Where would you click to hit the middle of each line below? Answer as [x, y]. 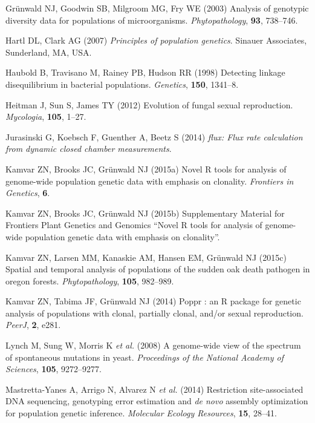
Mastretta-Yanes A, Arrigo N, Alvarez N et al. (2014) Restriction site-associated [154, 389]
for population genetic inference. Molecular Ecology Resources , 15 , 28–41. [141, 413]
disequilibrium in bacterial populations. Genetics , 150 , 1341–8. [122, 84]
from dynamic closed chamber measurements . [89, 149]
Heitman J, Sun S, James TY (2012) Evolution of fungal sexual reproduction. [149, 104]
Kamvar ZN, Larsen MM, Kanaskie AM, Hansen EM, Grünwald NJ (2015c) [146, 257]
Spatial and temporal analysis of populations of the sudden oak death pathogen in [158, 269]
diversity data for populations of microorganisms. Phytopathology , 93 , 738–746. [152, 20]
